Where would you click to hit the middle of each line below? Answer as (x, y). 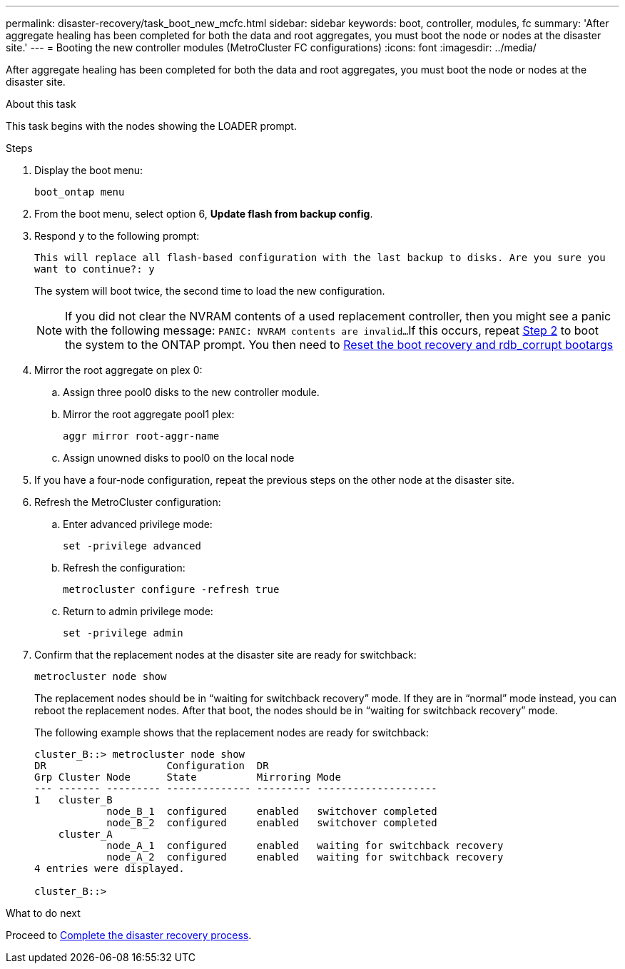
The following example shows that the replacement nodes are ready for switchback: (232, 732)
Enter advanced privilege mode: (138, 524)
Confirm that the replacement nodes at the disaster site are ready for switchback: (225, 655)
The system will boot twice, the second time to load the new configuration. (210, 291)
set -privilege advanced (132, 546)
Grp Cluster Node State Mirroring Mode (188, 777)
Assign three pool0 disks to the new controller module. (191, 392)
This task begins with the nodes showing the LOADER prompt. (151, 126)
